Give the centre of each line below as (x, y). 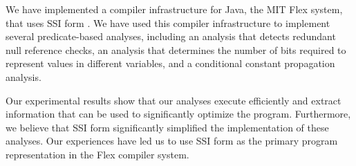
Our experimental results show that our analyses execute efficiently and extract (174, 100)
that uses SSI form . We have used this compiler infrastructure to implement (168, 22)
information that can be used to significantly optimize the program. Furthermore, (178, 114)
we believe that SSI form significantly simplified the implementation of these (167, 127)
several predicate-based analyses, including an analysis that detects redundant (171, 36)
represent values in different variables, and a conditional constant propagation (170, 63)
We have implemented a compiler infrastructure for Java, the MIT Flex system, (174, 9)
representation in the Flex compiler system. (97, 154)
